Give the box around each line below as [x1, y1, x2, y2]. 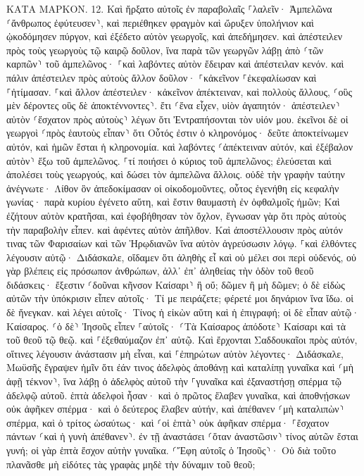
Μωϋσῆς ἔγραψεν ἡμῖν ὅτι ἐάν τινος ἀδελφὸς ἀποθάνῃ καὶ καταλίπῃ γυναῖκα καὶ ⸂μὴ [6, 360, 354, 375]
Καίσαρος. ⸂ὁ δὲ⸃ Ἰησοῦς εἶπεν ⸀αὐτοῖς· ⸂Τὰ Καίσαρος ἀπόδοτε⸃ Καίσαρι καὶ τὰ [6, 318, 346, 333]
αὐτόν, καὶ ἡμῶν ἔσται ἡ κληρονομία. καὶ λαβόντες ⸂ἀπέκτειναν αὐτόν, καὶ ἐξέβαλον [6, 139, 353, 154]
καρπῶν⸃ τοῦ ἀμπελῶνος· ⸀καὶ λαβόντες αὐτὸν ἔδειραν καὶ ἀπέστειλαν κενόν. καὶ [6, 56, 344, 71]
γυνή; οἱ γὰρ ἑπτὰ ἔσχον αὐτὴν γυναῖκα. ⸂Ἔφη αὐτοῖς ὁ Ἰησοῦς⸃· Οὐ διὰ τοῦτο [6, 443, 337, 457]
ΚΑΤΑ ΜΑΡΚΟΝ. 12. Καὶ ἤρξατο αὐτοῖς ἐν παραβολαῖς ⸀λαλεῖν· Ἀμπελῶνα [6, 1, 332, 15]
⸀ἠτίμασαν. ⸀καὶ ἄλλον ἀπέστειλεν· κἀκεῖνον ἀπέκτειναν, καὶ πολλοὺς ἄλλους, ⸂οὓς [6, 84, 353, 99]
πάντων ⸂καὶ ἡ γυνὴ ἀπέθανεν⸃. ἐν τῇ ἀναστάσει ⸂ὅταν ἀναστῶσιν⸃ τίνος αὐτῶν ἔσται [6, 429, 358, 444]
